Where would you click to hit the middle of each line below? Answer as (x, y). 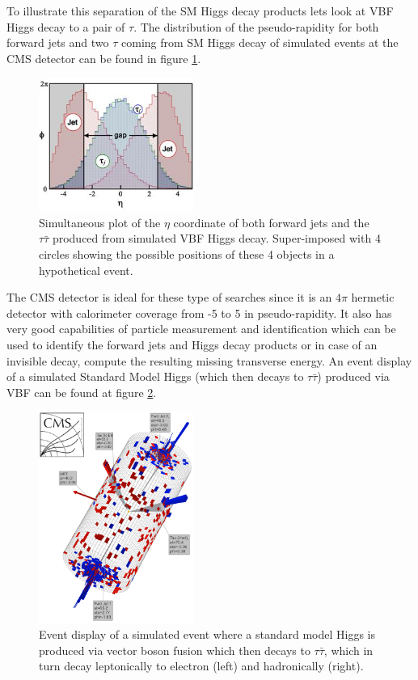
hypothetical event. (86, 270)
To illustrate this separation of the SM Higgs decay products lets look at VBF (200, 11)
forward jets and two (58, 42)
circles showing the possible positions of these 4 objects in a (187, 254)
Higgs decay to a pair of (66, 26)
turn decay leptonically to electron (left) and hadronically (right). (201, 666)
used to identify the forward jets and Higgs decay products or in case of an (192, 344)
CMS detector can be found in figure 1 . (104, 58)
